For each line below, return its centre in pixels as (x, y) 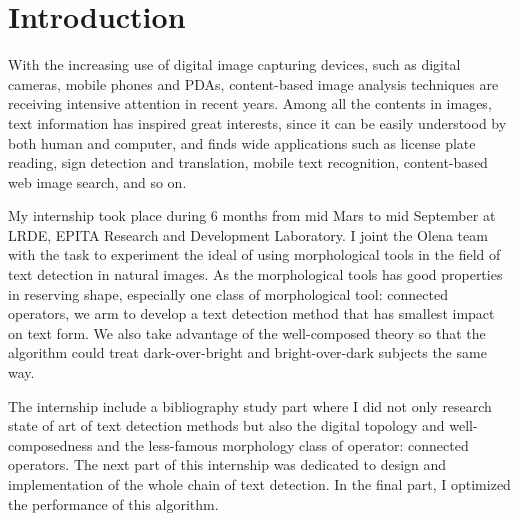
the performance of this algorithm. (113, 503)
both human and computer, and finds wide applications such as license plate (242, 142)
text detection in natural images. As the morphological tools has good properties (255, 274)
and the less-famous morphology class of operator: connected (283, 444)
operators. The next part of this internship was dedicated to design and (227, 464)
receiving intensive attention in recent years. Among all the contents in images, (250, 103)
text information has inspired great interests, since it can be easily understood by (257, 122)
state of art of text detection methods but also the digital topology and (226, 425)
